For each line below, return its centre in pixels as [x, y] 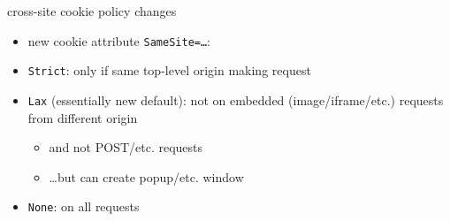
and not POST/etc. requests [126, 147]
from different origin [83, 117]
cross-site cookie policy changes [92, 11]
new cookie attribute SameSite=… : [119, 40]
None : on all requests [84, 206]
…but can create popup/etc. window [146, 176]
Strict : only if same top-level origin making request [169, 70]
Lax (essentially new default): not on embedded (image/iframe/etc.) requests [236, 99]
